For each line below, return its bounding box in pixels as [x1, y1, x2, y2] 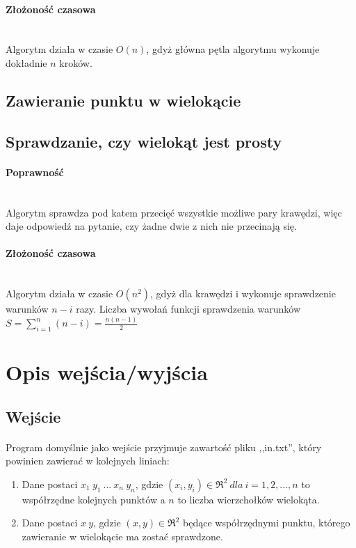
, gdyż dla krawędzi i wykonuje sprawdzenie [150, 286, 336, 301]
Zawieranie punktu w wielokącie [6, 89, 241, 111]
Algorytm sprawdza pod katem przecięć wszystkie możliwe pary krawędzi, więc [6, 205, 342, 219]
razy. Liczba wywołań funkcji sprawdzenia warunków [76, 302, 301, 316]
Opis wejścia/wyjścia [6, 358, 208, 386]
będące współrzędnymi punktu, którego [183, 515, 350, 530]
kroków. [59, 55, 92, 70]
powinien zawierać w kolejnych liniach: [6, 453, 170, 468]
